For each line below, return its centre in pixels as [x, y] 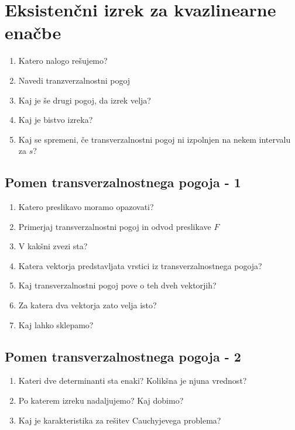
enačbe [33, 32]
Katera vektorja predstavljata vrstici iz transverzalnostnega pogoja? [140, 265]
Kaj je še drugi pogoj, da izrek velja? [85, 100]
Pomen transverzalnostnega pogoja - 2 [123, 356]
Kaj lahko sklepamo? [56, 324]
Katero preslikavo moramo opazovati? [86, 207]
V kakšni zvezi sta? [53, 246]
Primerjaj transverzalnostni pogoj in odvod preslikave [115, 226]
